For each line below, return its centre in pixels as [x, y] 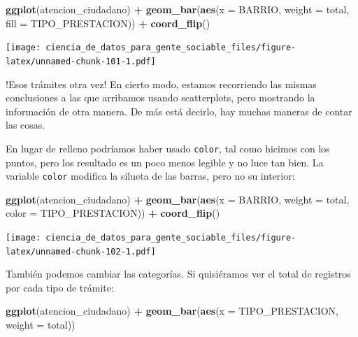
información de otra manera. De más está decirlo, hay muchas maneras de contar [179, 111]
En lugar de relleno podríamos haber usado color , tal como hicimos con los [168, 148]
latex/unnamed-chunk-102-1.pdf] [81, 251]
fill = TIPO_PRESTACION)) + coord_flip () [108, 23]
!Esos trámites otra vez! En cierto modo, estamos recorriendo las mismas [161, 84]
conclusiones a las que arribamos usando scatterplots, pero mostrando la [160, 98]
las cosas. [26, 125]
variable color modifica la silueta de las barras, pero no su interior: [150, 176]
